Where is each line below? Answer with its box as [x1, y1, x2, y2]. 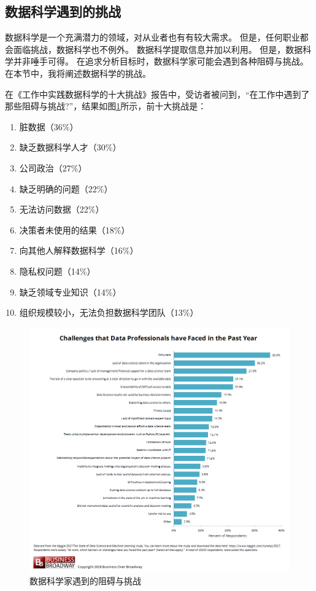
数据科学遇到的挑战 [5, 2, 121, 21]
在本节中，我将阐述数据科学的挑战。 [5, 66, 151, 79]
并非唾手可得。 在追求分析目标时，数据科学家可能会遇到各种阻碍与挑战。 [13, 55, 309, 68]
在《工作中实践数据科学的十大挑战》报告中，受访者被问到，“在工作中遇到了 [5, 87, 310, 100]
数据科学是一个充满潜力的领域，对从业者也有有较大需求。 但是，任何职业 [5, 31, 300, 44]
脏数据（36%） [19, 120, 79, 133]
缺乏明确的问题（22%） [19, 182, 113, 195]
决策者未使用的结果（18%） [19, 223, 130, 236]
